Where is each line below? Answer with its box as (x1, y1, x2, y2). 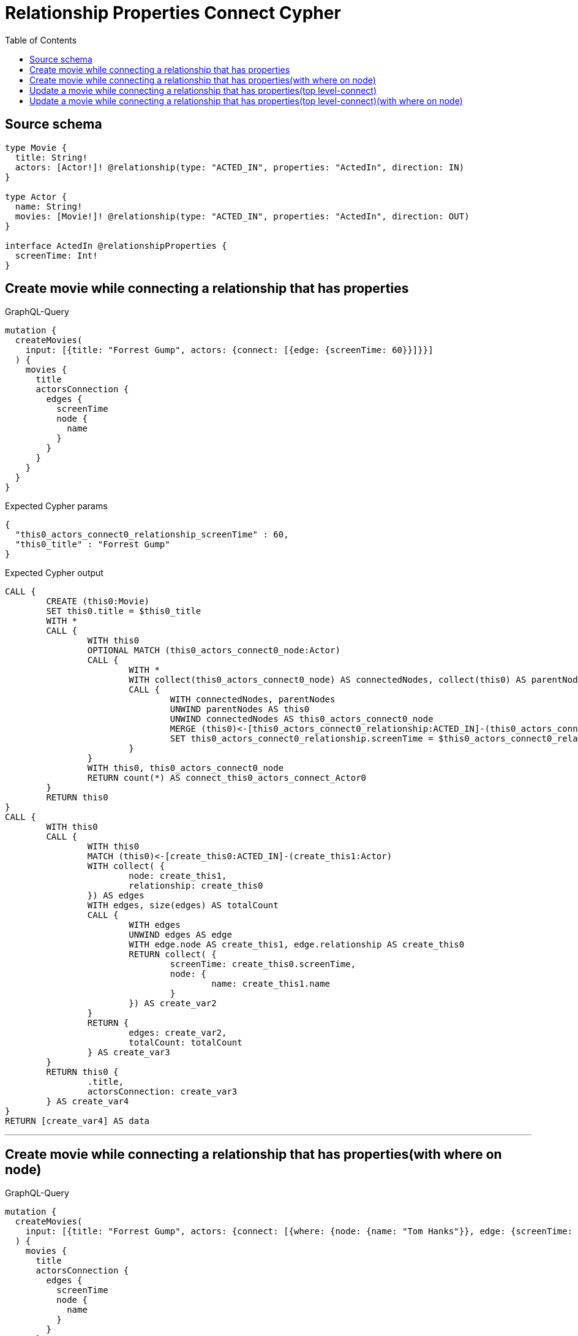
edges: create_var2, (129, 1028, 227, 1038)
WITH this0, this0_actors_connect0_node (87, 763, 284, 773)
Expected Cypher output (5, 567, 103, 579)
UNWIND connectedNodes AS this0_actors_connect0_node (170, 714, 433, 724)
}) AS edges (87, 890, 144, 901)
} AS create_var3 (87, 1047, 170, 1058)
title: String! (15, 152, 88, 162)
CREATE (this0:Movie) (46, 596, 150, 607)
